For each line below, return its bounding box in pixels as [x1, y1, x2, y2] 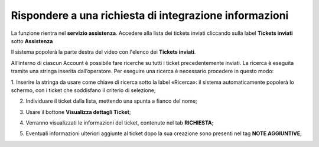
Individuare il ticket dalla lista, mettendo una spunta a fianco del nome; [25, 97, 197, 104]
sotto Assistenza [11, 37, 53, 44]
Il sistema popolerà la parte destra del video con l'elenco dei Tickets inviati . [11, 48, 196, 55]
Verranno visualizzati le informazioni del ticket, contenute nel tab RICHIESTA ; [25, 119, 214, 126]
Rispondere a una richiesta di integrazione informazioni [11, 9, 289, 22]
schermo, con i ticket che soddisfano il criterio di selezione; [11, 86, 156, 94]
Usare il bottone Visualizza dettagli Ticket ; [25, 108, 131, 115]
